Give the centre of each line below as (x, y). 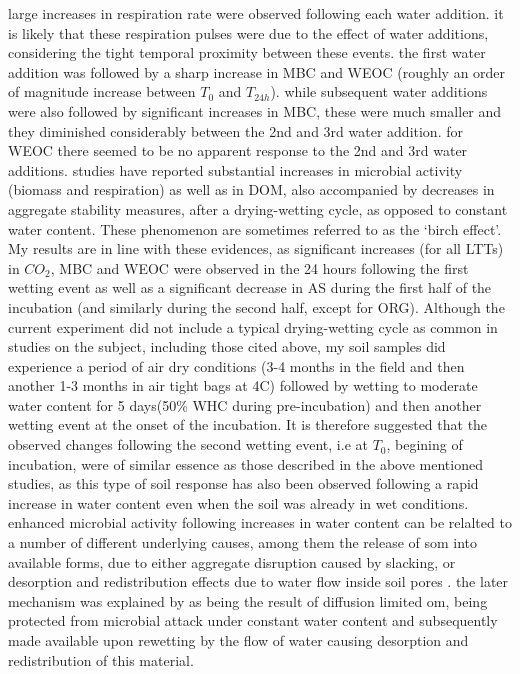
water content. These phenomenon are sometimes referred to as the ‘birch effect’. (255, 228)
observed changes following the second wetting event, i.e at (188, 444)
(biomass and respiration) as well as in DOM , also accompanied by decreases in (251, 189)
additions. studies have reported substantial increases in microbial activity (235, 169)
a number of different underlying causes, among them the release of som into (243, 542)
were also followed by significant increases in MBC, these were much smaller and (255, 110)
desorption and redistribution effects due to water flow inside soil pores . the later (258, 581)
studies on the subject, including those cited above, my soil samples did (227, 346)
